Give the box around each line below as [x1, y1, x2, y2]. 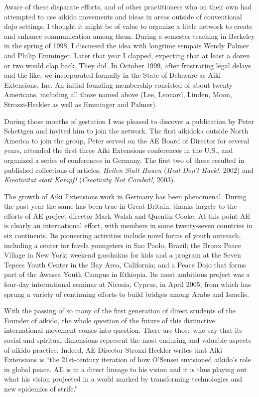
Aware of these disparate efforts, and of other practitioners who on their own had [4, 1, 252, 11]
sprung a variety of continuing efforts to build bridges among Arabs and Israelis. [4, 288, 249, 299]
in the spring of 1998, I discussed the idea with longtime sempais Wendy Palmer [4, 40, 249, 51]
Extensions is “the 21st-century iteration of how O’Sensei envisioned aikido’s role [4, 354, 251, 365]
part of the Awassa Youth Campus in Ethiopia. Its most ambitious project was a [4, 269, 250, 279]
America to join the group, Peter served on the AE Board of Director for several [4, 135, 250, 145]
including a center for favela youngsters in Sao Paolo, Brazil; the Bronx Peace [4, 240, 241, 250]
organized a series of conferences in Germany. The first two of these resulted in [4, 154, 245, 165]
